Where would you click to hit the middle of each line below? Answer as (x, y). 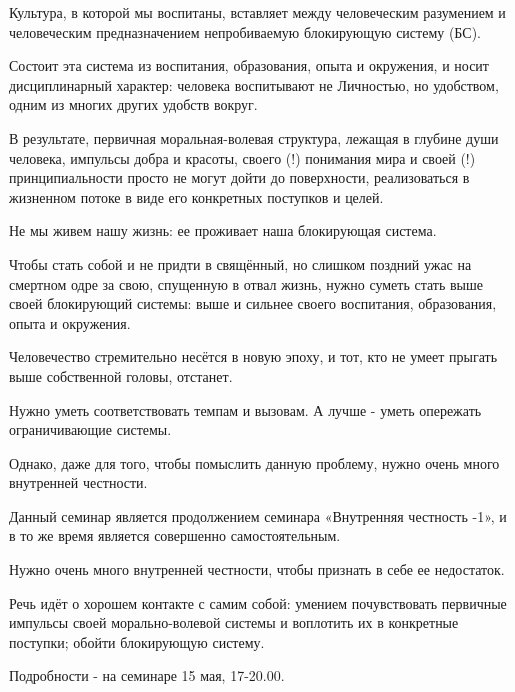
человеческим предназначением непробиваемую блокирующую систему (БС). (245, 31)
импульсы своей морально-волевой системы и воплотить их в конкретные (234, 622)
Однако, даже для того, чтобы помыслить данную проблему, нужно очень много (254, 462)
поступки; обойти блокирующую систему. (137, 641)
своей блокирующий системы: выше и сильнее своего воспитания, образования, (253, 303)
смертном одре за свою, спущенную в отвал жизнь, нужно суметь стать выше (246, 283)
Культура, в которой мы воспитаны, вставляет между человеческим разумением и (257, 12)
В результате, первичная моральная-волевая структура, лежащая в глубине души (254, 137)
